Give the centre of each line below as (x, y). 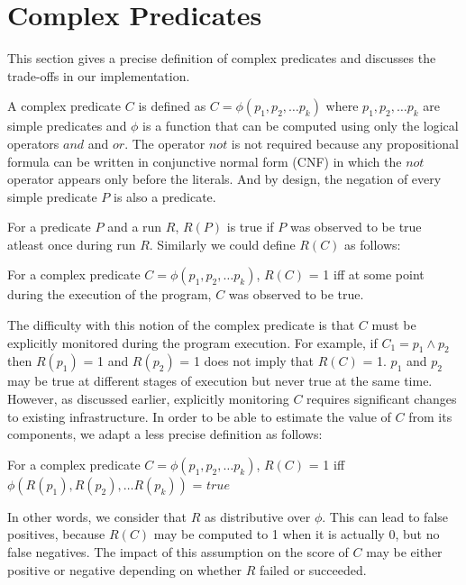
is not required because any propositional (345, 143)
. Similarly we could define (222, 244)
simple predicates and (67, 126)
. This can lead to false (385, 516)
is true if (250, 227)
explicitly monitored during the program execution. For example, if (192, 342)
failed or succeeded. (313, 569)
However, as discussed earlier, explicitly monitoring (148, 399)
